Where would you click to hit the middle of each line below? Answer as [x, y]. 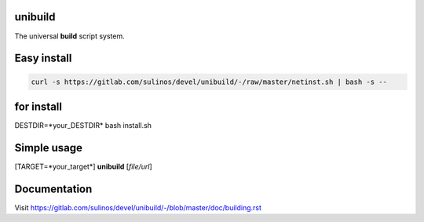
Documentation [53, 189]
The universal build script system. [69, 36]
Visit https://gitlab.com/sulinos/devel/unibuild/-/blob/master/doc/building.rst [138, 207]
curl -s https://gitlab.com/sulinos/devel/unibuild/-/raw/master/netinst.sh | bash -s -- [209, 82]
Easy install [43, 58]
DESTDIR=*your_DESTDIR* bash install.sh [83, 126]
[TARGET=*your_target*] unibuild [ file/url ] [83, 166]
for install [38, 106]
